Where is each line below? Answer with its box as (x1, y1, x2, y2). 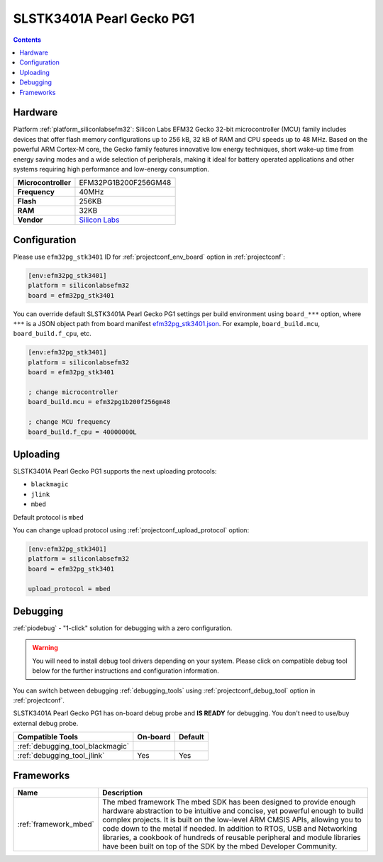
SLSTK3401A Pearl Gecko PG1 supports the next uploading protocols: (13, 467, 217, 476)
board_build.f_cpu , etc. (13, 330, 91, 338)
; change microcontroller (28, 388, 118, 396)
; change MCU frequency (28, 418, 111, 426)
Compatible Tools (17, 732, 78, 742)
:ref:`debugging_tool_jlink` (17, 751, 105, 761)
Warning (32, 644, 58, 652)
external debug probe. (13, 719, 79, 727)
